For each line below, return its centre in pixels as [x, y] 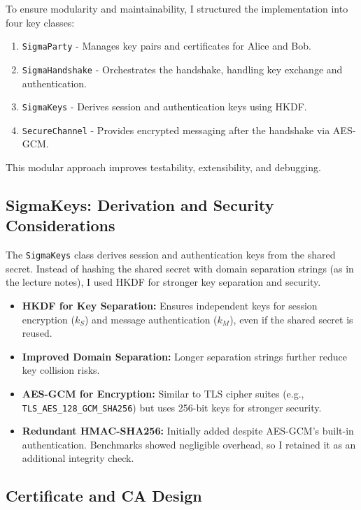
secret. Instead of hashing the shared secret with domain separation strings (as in [180, 268]
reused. [37, 333]
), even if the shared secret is [291, 319]
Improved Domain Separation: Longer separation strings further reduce [184, 356]
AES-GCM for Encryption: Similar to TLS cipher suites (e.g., [163, 393]
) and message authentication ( [151, 319]
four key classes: [40, 22]
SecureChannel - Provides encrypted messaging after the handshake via [176, 130]
